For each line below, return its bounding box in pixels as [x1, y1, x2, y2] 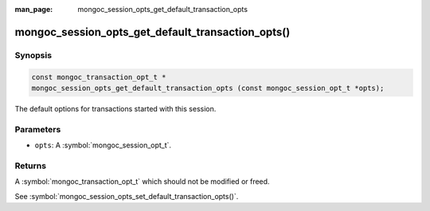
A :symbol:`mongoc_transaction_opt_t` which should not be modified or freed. [14, 177, 270, 186]
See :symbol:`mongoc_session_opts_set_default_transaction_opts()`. [14, 191, 239, 201]
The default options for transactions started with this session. [14, 104, 217, 113]
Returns [14, 160, 47, 171]
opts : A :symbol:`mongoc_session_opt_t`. [34, 140, 171, 150]
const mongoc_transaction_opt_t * [31, 72, 166, 81]
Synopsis [14, 49, 52, 61]
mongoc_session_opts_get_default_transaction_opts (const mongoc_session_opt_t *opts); [31, 84, 385, 92]
